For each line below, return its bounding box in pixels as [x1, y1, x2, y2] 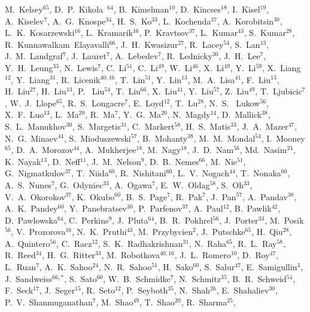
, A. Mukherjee [80, 143, 136, 156]
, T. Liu [110, 85, 141, 97]
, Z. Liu [220, 85, 249, 97]
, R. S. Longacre [62, 96, 125, 109]
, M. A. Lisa [187, 73, 235, 85]
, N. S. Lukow [203, 96, 260, 109]
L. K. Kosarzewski [5, 26, 75, 39]
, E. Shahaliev [216, 284, 269, 296]
